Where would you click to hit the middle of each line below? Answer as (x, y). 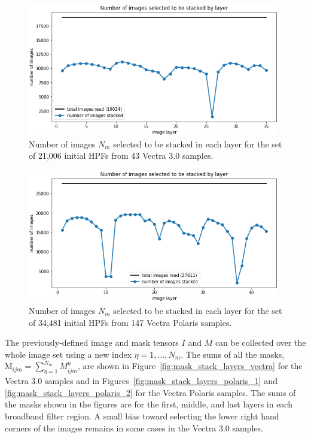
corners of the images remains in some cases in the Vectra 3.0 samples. (134, 428)
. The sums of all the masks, (233, 354)
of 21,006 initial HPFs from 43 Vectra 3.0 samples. (121, 155)
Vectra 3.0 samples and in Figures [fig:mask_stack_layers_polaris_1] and (141, 381)
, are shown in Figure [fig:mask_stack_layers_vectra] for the (190, 366)
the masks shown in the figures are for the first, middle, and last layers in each (149, 404)
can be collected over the (260, 342)
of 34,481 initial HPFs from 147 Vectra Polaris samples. (130, 322)
